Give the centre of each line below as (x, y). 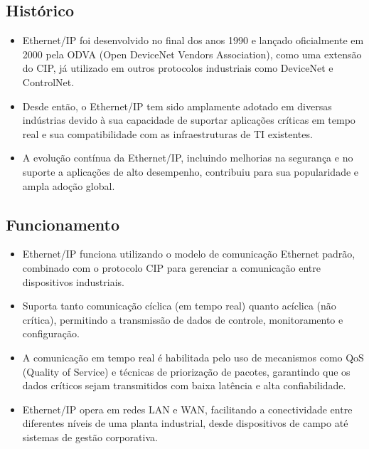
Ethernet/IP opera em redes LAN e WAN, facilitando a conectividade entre (187, 409)
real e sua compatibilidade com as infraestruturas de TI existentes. (167, 133)
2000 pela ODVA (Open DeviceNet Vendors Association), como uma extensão (192, 54)
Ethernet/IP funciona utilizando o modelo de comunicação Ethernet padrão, (189, 254)
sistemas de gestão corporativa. (90, 437)
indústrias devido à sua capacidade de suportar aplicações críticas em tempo (189, 120)
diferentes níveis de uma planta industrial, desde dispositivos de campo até (185, 423)
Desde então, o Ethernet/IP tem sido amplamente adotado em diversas (177, 106)
